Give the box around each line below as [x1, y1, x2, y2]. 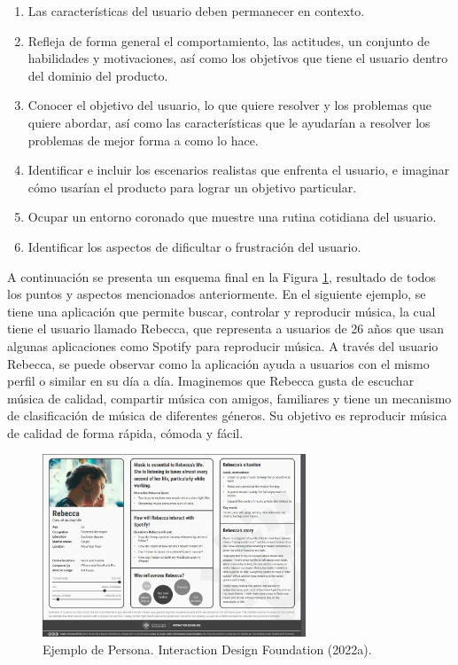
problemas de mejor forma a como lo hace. [27, 130, 259, 149]
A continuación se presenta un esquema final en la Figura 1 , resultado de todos [7, 267, 437, 286]
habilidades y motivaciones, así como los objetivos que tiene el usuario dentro [27, 49, 448, 67]
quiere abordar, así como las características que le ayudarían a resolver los [27, 113, 431, 131]
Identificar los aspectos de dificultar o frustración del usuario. [27, 237, 361, 255]
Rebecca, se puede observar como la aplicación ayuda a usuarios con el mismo [7, 354, 430, 372]
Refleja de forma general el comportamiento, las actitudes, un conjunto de [27, 31, 430, 50]
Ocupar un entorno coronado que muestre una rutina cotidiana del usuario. [27, 207, 437, 226]
